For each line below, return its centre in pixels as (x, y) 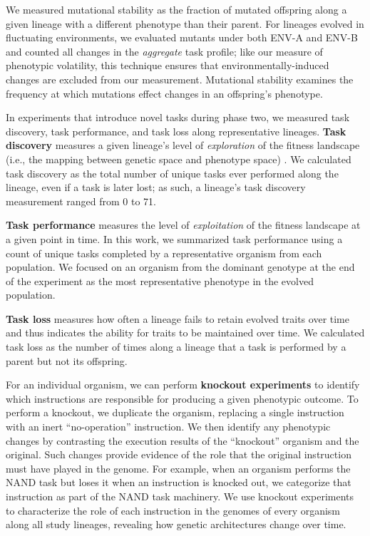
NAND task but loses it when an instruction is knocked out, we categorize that (179, 482)
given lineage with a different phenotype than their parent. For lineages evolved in (185, 23)
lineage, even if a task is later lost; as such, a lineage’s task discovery (156, 187)
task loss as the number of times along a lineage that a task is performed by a (176, 347)
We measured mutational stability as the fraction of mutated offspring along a (176, 9)
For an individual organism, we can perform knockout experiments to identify (183, 385)
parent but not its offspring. (67, 360)
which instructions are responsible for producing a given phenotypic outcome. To (182, 398)
